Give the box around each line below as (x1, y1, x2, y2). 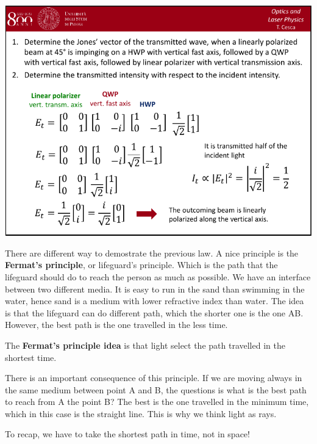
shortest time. (5, 351, 57, 363)
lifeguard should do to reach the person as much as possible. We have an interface (5, 270, 311, 283)
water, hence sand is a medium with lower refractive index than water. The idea (5, 294, 304, 307)
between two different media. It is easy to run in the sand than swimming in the (5, 282, 305, 295)
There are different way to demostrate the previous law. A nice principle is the (5, 246, 299, 259)
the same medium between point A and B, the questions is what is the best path (5, 383, 307, 396)
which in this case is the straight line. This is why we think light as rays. (5, 407, 277, 420)
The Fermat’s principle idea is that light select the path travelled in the (5, 338, 285, 351)
